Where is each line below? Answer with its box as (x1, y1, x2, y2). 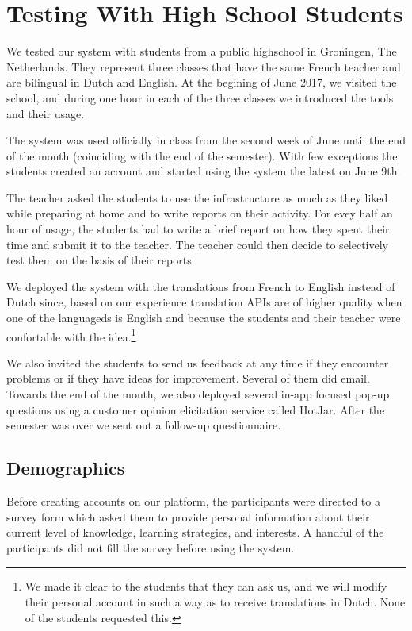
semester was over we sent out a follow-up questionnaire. (6, 417, 281, 433)
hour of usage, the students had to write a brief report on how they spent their (6, 221, 390, 237)
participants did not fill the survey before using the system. (6, 539, 295, 556)
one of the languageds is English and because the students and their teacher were (6, 310, 401, 326)
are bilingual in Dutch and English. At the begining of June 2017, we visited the (6, 74, 397, 90)
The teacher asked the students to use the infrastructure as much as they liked (6, 189, 388, 206)
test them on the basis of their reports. (6, 252, 195, 268)
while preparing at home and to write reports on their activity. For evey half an (6, 205, 393, 221)
